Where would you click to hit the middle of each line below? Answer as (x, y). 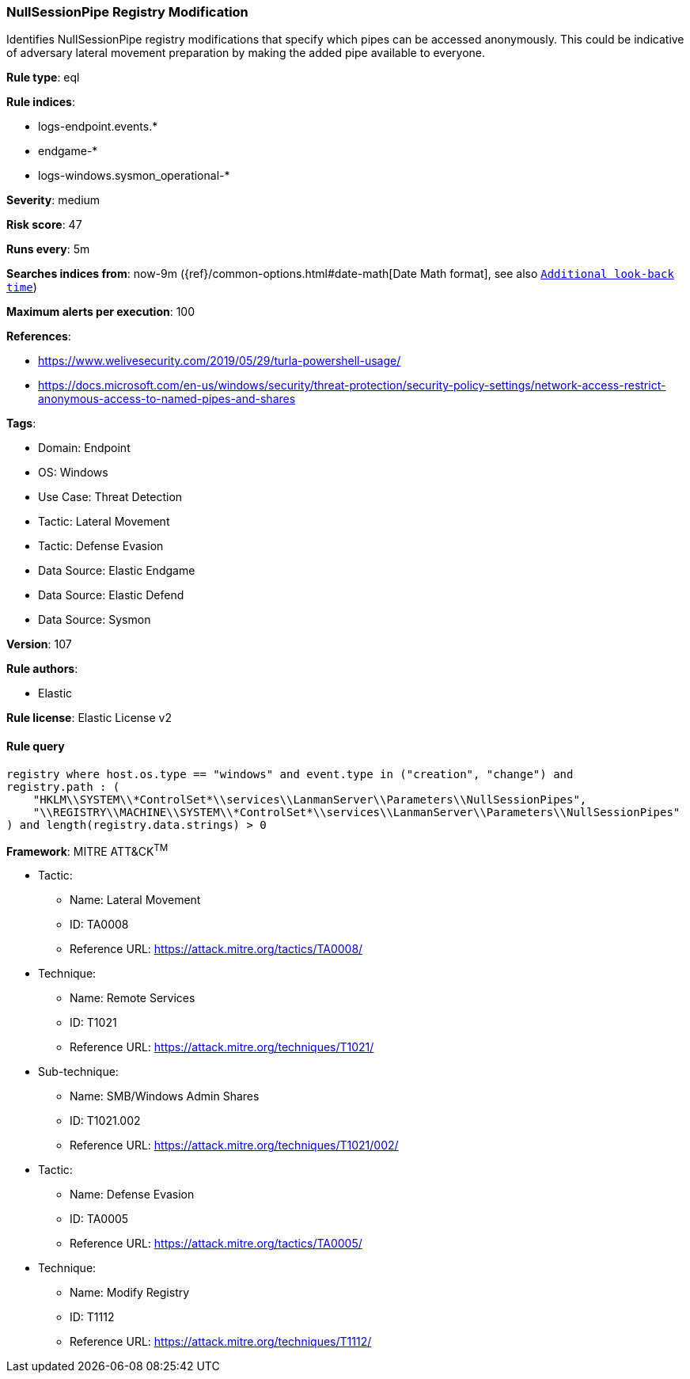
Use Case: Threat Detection (110, 497)
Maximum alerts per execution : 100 (101, 312)
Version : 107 (39, 644)
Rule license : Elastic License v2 (89, 718)
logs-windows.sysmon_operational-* (134, 176)
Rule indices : (41, 102)
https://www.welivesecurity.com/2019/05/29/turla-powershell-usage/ (220, 361)
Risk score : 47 (44, 225)
